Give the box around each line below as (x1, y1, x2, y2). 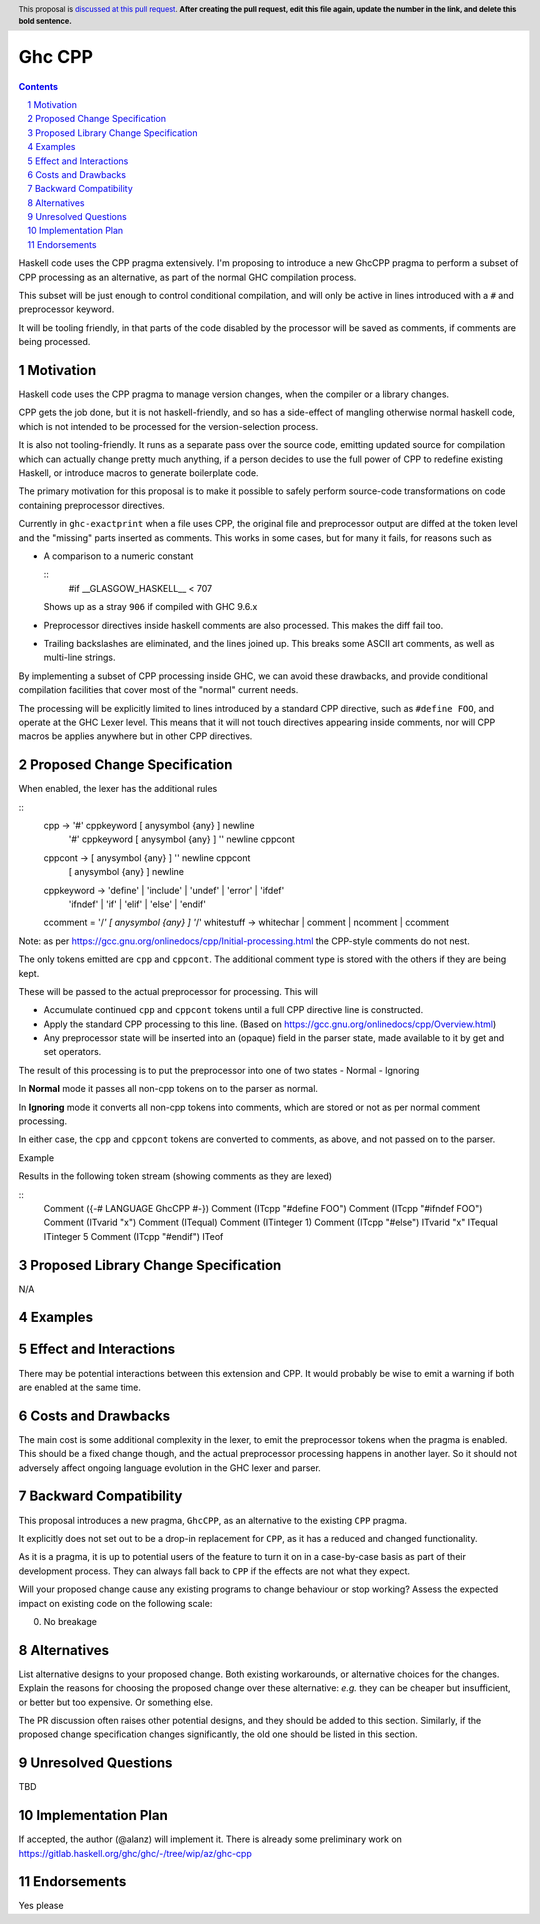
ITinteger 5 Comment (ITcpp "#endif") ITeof (43, 1230, 224, 1242)
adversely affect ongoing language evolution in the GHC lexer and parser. (18, 1461, 322, 1474)
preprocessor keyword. (18, 303, 115, 315)
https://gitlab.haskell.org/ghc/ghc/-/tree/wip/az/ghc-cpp (18, 1847, 252, 1859)
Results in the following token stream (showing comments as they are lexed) (18, 1170, 333, 1182)
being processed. (18, 336, 91, 348)
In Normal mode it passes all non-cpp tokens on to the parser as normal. (18, 1083, 319, 1095)
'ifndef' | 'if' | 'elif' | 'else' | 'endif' (68, 898, 207, 910)
